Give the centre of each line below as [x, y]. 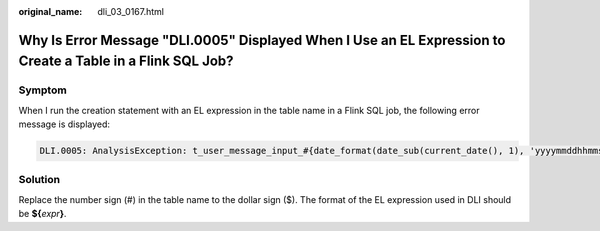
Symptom [42, 90]
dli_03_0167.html [131, 11]
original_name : [50, 11]
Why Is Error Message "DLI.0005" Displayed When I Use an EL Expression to [262, 40]
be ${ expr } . [42, 214]
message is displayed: [64, 124]
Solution [39, 180]
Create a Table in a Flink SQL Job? [126, 61]
